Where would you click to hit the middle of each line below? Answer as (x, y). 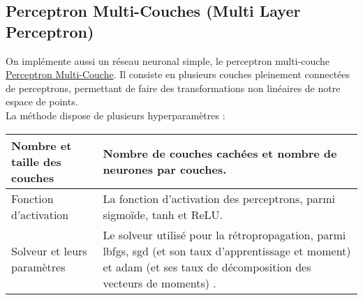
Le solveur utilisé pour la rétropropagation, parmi (224, 234)
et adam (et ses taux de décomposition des (207, 267)
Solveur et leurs (49, 250)
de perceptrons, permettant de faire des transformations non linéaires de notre (173, 88)
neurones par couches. (165, 170)
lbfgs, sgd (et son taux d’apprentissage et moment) (227, 250)
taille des (36, 161)
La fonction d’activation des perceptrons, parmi (219, 198)
